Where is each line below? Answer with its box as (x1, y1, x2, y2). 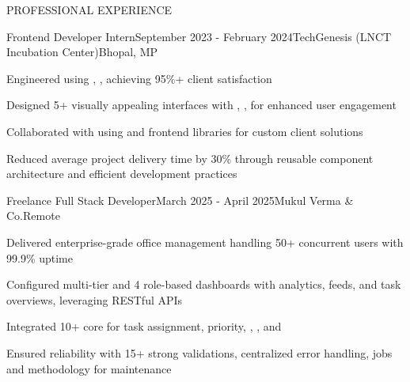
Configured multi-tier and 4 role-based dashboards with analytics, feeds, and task (6, 276, 401, 293)
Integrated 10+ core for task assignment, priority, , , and (6, 318, 282, 335)
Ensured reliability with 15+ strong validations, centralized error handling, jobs (6, 344, 393, 361)
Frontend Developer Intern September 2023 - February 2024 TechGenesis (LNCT (6, 28, 392, 44)
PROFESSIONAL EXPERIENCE (6, 2, 173, 17)
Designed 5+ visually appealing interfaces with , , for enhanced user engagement (6, 96, 397, 113)
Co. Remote (6, 207, 60, 224)
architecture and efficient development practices (6, 165, 237, 182)
